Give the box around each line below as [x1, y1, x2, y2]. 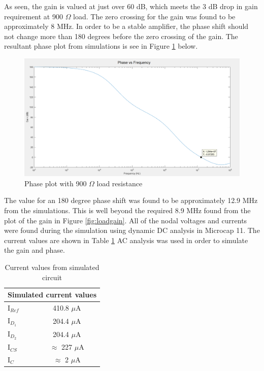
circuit [42, 272, 62, 282]
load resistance [96, 178, 143, 188]
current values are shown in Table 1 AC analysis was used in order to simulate [4, 234, 248, 245]
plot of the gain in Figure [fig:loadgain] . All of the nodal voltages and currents [4, 215, 247, 225]
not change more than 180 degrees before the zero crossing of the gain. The [4, 30, 238, 41]
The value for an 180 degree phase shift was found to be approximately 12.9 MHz [4, 195, 258, 206]
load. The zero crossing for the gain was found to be [73, 11, 236, 21]
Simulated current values [8, 289, 96, 300]
